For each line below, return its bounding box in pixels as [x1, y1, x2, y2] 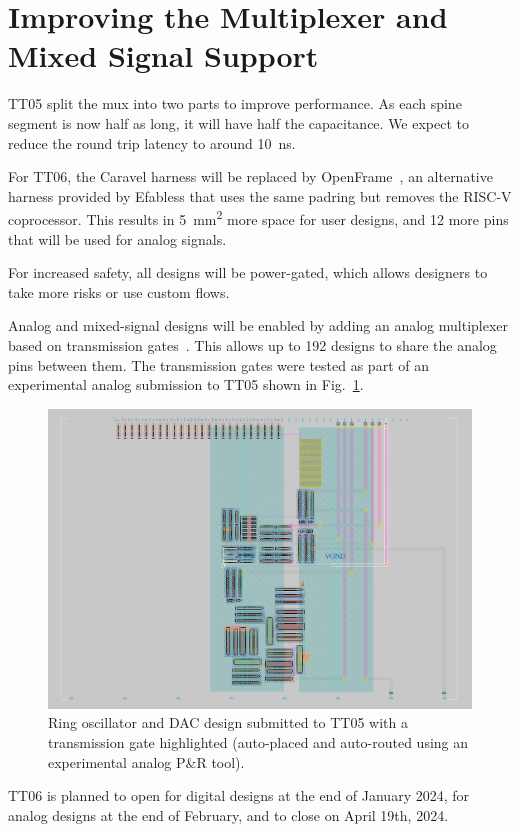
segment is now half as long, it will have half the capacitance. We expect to [8, 112, 470, 133]
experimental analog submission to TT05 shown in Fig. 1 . [8, 374, 364, 395]
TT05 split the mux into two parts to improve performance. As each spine [8, 93, 462, 114]
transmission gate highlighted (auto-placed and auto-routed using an [48, 732, 469, 753]
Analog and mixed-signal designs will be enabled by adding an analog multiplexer [8, 315, 509, 336]
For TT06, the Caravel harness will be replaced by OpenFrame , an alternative [8, 166, 493, 187]
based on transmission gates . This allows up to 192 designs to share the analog [8, 334, 497, 355]
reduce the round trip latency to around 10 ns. [8, 132, 296, 153]
